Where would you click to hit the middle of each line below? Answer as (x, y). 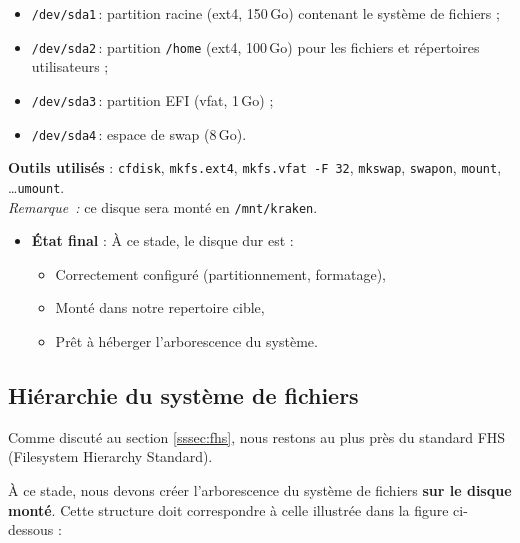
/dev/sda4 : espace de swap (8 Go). (139, 133)
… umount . (36, 186)
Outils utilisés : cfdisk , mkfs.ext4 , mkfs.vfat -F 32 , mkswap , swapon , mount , (255, 167)
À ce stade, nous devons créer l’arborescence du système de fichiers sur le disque (260, 489)
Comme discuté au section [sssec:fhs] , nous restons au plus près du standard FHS (257, 436)
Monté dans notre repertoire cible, (160, 307)
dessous (31, 529)
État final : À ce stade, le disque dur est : (162, 240)
